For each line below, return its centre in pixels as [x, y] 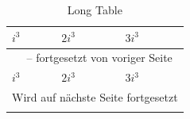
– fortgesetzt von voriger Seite [99, 58]
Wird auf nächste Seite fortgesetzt [95, 97]
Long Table [95, 10]
